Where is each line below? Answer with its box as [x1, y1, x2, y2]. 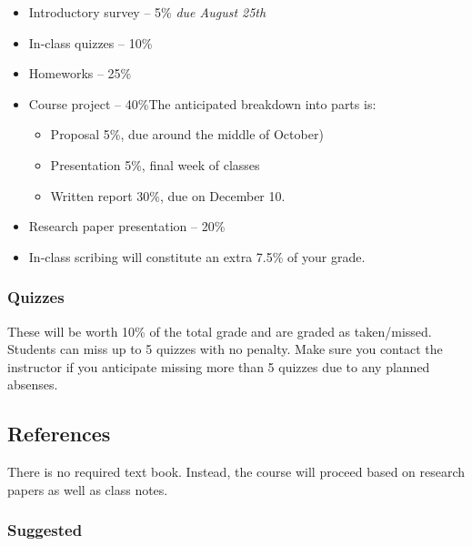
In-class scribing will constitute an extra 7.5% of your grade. [28, 247, 366, 266]
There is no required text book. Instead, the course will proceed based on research [7, 462, 466, 481]
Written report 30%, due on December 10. [50, 186, 286, 205]
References [7, 420, 111, 448]
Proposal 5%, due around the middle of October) [50, 125, 324, 144]
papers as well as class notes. [7, 480, 168, 499]
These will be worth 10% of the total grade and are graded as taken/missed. [7, 321, 432, 340]
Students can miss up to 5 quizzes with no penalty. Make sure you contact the [7, 339, 443, 359]
